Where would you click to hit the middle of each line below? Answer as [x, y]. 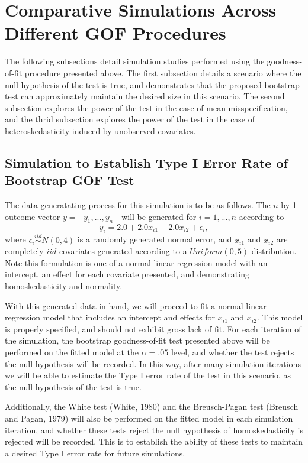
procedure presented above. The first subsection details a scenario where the [163, 72]
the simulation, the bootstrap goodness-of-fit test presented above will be [137, 340]
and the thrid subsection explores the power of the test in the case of [130, 119]
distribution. [274, 251]
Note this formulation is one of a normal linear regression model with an [136, 262]
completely [24, 251]
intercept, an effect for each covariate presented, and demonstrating [127, 274]
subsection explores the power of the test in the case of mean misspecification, [146, 107]
